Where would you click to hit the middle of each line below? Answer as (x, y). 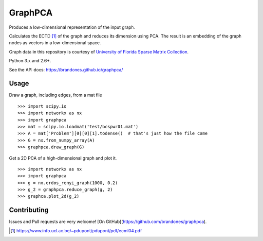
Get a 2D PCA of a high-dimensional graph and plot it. (63, 158)
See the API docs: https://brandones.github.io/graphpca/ (66, 69)
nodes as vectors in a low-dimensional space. (55, 43)
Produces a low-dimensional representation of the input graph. (72, 27)
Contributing (29, 210)
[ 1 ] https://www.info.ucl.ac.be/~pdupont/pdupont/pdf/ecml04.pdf (76, 230)
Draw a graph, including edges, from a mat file (56, 95)
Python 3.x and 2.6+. (30, 61)
